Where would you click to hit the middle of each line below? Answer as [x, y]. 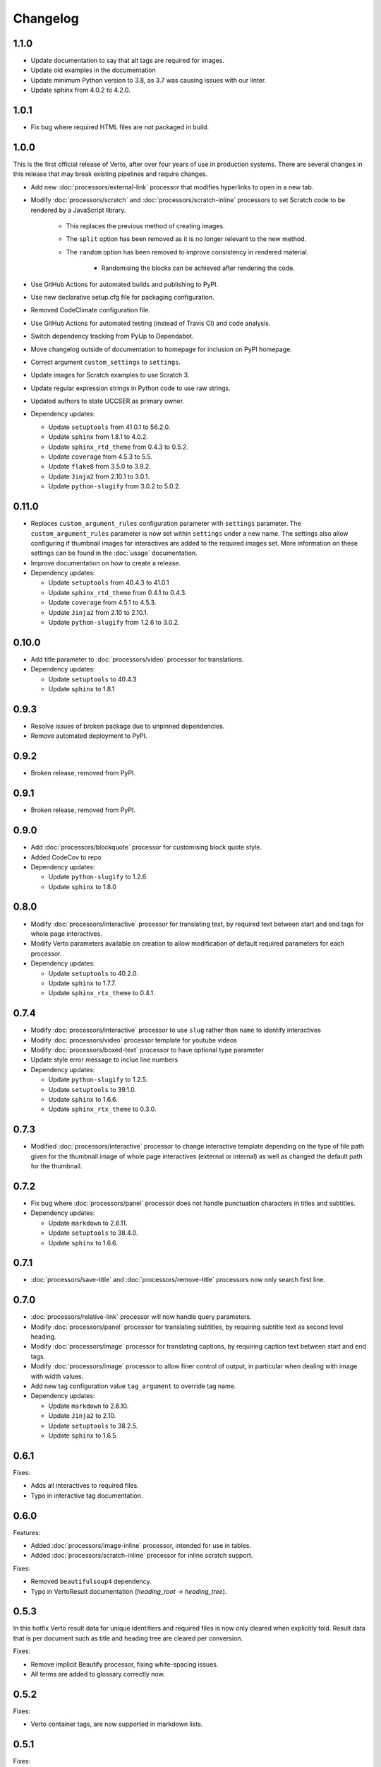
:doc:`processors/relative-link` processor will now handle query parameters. [141, 1317]
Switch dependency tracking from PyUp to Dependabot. [112, 336]
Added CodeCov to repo [66, 857]
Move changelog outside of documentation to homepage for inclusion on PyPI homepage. [161, 349]
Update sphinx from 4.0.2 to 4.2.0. [80, 90]
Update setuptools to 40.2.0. [93, 973]
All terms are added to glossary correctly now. [98, 1674]
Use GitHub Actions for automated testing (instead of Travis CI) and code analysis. [151, 323]
